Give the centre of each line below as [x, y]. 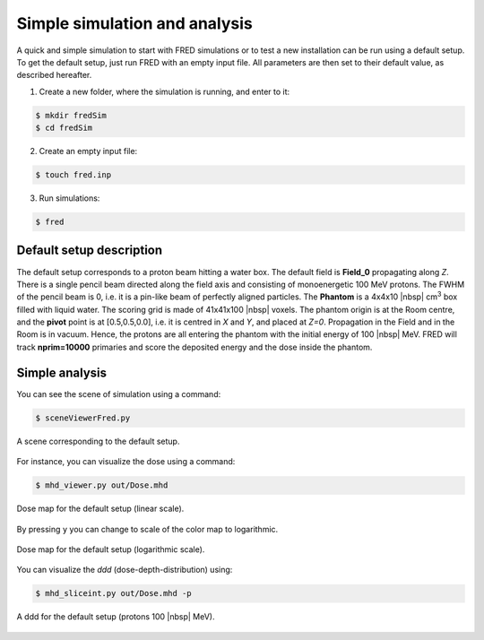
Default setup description [90, 251]
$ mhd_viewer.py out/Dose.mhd [102, 485]
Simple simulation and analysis [134, 23]
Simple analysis [62, 372]
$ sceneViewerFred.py [83, 418]
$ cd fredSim [64, 128]
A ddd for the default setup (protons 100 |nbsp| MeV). [116, 617]
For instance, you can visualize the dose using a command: [126, 462]
